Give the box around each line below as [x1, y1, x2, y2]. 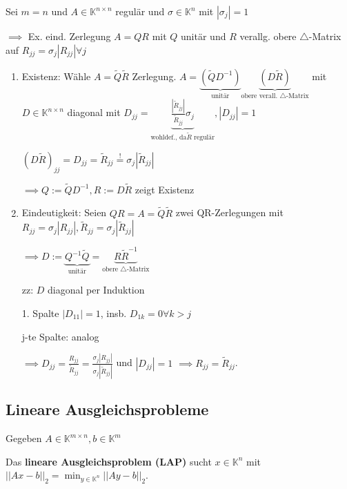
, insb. [100, 306, 127, 320]
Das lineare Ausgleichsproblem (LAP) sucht [6, 454, 212, 468]
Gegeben [6, 431, 42, 445]
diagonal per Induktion [48, 282, 145, 297]
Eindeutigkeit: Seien [21, 205, 107, 220]
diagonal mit [67, 105, 121, 119]
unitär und [181, 29, 226, 43]
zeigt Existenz [135, 182, 195, 196]
